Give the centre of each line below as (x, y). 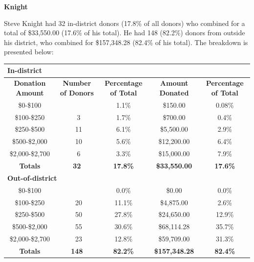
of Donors (77, 92)
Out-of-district (32, 178)
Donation (30, 83)
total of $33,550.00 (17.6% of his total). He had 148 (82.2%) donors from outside (125, 33)
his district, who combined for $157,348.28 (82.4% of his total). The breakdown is (126, 42)
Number (77, 83)
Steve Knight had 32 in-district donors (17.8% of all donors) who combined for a (125, 23)
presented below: (29, 52)
